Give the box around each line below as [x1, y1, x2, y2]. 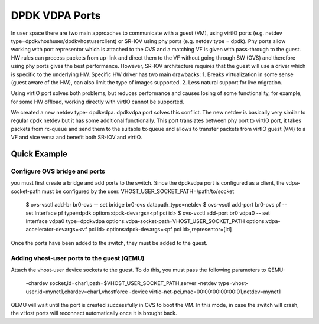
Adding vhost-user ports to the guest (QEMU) [11, 254, 145, 262]
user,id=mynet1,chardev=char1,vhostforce [25, 288, 128, 295]
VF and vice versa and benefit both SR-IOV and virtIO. [11, 133, 142, 141]
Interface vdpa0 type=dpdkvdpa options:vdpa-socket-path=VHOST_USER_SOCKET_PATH [25, 217, 245, 224]
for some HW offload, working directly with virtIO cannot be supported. [11, 98, 184, 105]
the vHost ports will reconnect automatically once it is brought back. [11, 310, 177, 317]
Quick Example [11, 149, 68, 159]
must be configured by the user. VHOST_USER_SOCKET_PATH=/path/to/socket [41, 188, 235, 195]
